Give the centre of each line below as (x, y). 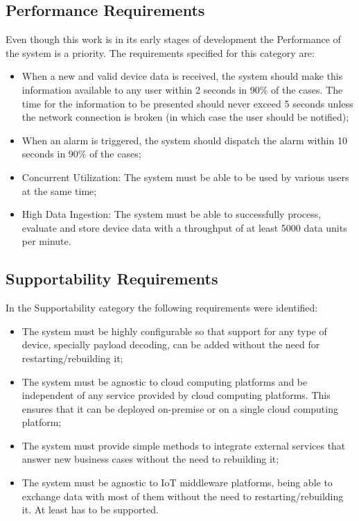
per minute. (46, 241)
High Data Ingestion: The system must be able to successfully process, (172, 214)
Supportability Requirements (112, 279)
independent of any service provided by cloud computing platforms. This (176, 395)
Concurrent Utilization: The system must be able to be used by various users (185, 177)
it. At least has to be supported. (90, 510)
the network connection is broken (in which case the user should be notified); (185, 117)
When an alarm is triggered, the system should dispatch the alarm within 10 (184, 140)
